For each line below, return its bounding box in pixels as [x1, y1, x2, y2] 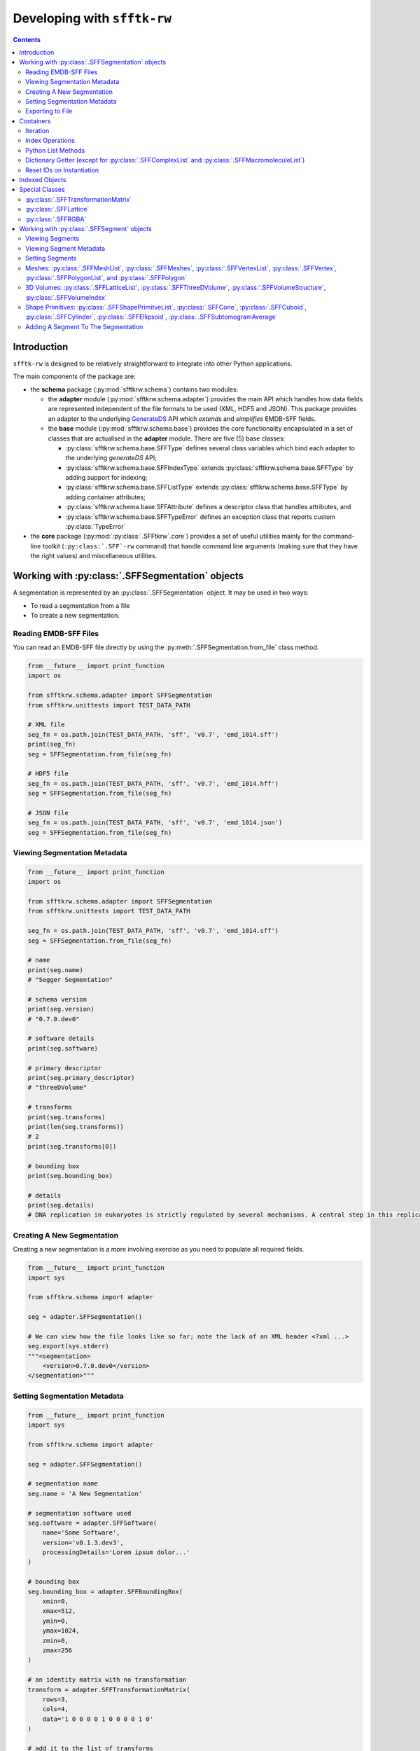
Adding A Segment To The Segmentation [25, 322, 143, 331]
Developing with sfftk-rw [13, 11, 171, 26]
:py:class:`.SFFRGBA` [25, 214, 87, 223]
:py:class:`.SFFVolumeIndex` [25, 293, 108, 301]
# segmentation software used [27, 1509, 132, 1517]
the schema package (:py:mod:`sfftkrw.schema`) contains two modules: [30, 385, 239, 394]
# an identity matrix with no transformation [27, 1676, 187, 1684]
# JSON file [27, 809, 69, 817]
